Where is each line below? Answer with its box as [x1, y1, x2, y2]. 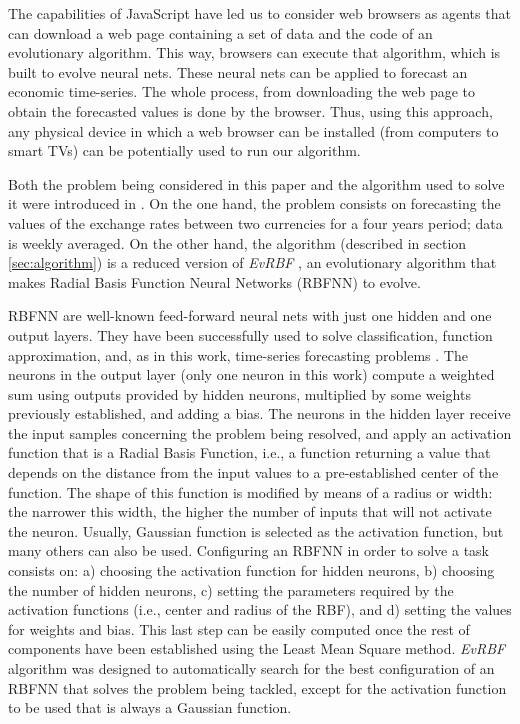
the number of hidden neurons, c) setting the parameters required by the [8, 579, 454, 600]
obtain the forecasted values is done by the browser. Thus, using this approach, [8, 100, 493, 121]
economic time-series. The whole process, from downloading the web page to [8, 81, 476, 102]
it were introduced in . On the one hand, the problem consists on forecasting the [8, 193, 501, 214]
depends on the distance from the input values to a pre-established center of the [8, 462, 499, 483]
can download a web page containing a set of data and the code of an [8, 22, 433, 43]
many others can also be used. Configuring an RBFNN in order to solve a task [8, 540, 489, 561]
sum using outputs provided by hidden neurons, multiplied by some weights [8, 383, 471, 404]
